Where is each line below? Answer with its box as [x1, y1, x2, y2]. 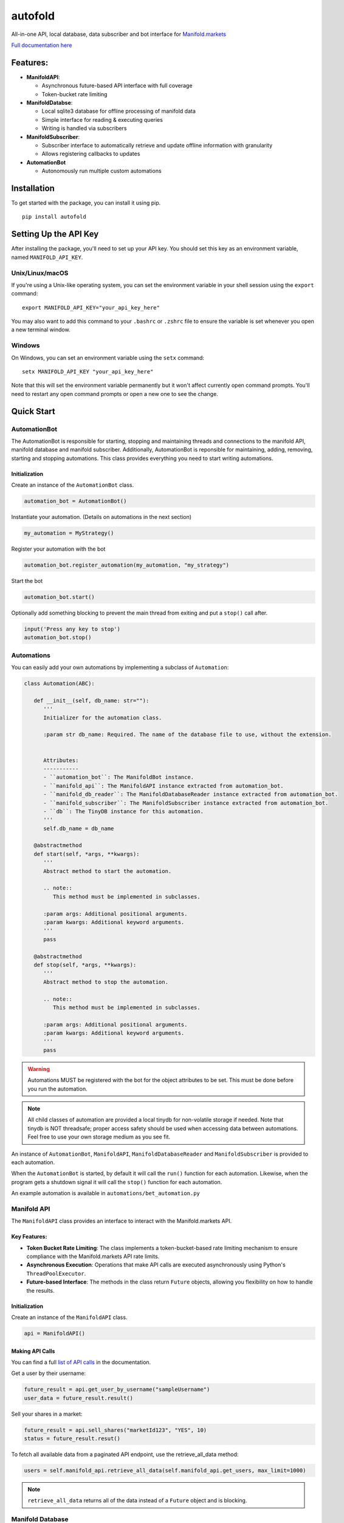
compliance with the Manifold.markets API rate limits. [26, 1253, 160, 1260]
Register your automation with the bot [11, 545, 106, 553]
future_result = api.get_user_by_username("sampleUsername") [24, 1386, 210, 1393]
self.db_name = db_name [43, 825, 114, 832]
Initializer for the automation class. [43, 714, 162, 721]
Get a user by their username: [11, 1369, 86, 1377]
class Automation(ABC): [24, 680, 95, 687]
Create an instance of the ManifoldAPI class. [11, 1313, 128, 1321]
